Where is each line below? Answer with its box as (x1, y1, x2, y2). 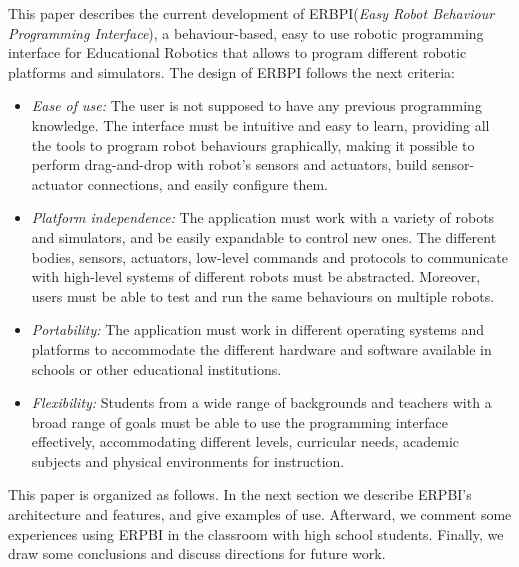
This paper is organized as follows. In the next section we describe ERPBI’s (8, 484, 472, 505)
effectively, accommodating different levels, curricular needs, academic (31, 431, 460, 452)
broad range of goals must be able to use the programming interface (31, 411, 448, 432)
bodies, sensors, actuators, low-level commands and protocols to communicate (31, 246, 509, 267)
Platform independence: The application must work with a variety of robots (31, 207, 495, 228)
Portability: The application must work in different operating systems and (31, 319, 485, 340)
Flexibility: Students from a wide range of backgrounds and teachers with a (31, 392, 492, 413)
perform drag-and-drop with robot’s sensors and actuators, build (31, 154, 428, 175)
